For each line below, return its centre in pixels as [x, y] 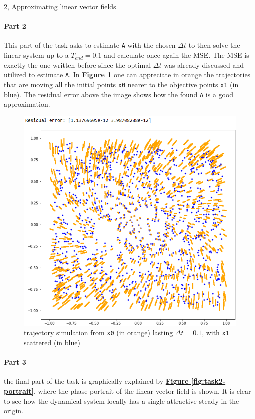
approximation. [27, 104]
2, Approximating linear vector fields [60, 6]
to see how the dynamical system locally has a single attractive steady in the [122, 401]
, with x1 [215, 333]
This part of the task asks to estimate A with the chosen [90, 45]
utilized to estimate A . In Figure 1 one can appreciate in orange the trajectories [127, 74]
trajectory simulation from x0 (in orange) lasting [99, 333]
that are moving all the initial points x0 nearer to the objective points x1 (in [121, 84]
